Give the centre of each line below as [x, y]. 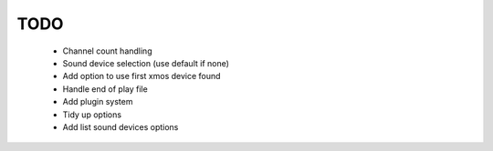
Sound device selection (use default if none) [146, 63]
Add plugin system [98, 102]
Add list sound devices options [121, 126]
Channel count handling [107, 51]
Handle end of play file [105, 89]
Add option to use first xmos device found [142, 76]
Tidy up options [92, 115]
